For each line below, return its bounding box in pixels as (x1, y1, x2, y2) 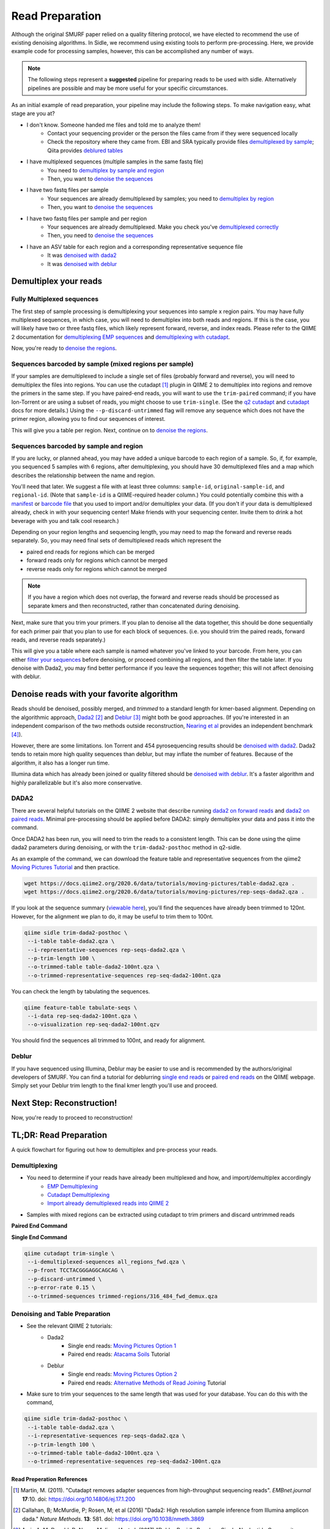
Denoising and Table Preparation (11, 1309, 111, 1318)
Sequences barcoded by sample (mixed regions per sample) (11, 360, 194, 368)
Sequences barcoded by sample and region (11, 442, 143, 450)
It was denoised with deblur (47, 260, 117, 267)
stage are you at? (11, 110, 55, 117)
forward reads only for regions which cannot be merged (26, 557, 168, 564)
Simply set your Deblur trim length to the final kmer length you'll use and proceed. (11, 1082, 218, 1089)
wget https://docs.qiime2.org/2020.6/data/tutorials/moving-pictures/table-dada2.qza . (24, 879, 295, 887)
